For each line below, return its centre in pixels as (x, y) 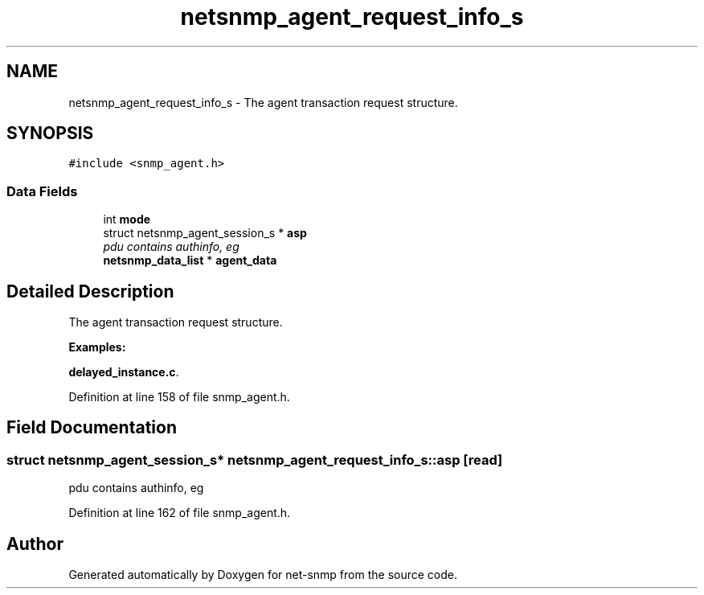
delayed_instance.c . (124, 372)
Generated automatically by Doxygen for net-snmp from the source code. (263, 575)
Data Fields (42, 191)
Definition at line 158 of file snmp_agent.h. (179, 397)
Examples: (97, 347)
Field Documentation (92, 428)
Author (35, 544)
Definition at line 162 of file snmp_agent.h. (180, 513)
